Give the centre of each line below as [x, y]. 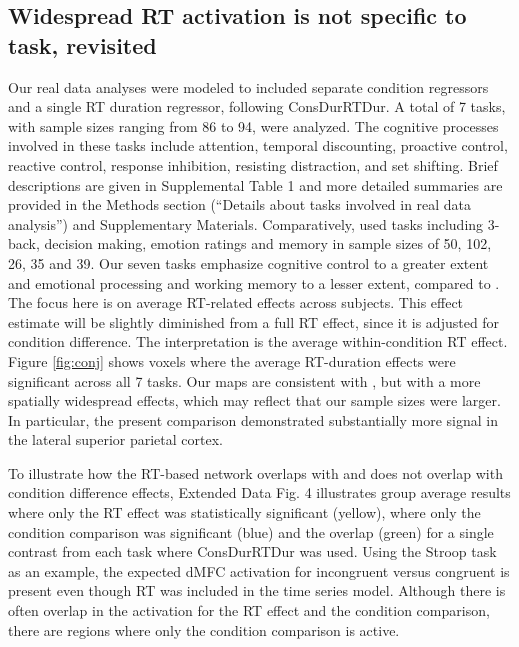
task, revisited [82, 44]
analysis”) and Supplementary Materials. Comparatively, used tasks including [246, 223]
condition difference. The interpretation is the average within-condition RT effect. [258, 341]
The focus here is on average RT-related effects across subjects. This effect [236, 302]
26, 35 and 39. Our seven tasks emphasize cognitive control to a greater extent [248, 262]
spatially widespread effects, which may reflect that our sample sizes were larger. [254, 400]
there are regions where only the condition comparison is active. [204, 629]
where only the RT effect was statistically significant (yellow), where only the [244, 512]
